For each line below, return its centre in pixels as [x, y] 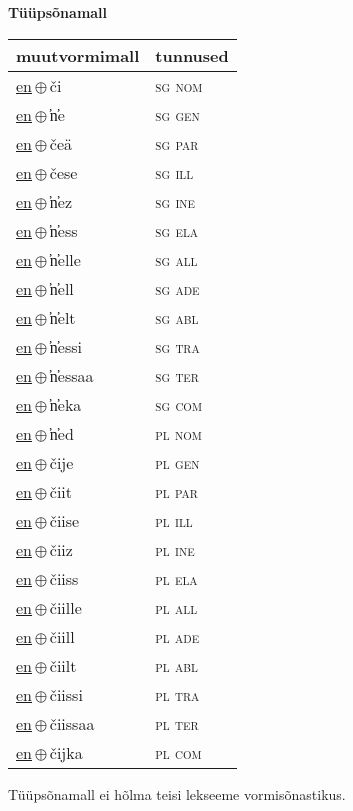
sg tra [177, 346]
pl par [176, 491]
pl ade [177, 636]
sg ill [174, 172]
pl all [176, 607]
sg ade [177, 288]
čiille [65, 607]
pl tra [177, 694]
